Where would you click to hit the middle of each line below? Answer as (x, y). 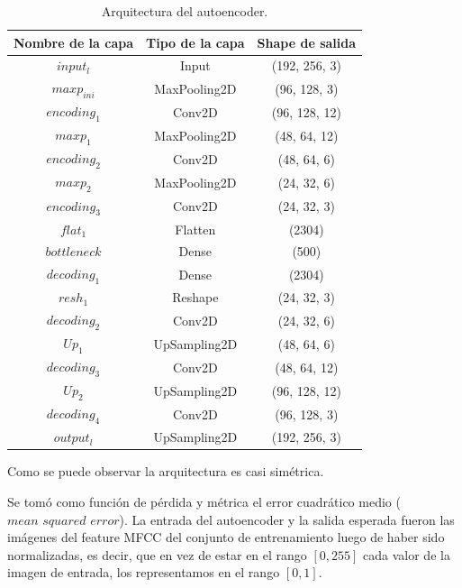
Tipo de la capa (195, 42)
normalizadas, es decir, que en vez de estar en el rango (157, 554)
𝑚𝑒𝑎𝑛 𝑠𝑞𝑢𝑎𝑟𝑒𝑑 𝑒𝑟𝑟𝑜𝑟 (63, 521)
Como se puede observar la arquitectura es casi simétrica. (166, 471)
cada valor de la (407, 554)
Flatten (195, 229)
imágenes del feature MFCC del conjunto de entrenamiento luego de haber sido (226, 537)
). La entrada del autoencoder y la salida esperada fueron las (287, 519)
